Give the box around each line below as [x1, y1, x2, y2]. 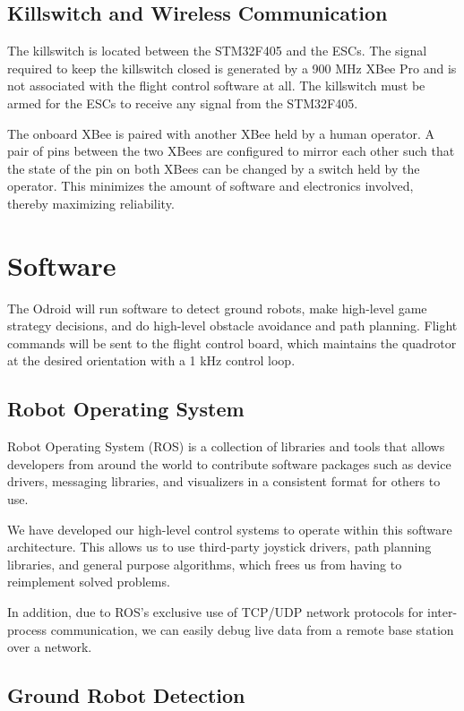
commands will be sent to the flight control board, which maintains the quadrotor [7, 333, 457, 352]
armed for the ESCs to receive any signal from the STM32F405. [7, 93, 358, 112]
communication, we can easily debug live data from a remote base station [50, 620, 454, 638]
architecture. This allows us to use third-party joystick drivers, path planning [7, 537, 432, 556]
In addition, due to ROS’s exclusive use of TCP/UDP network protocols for [7, 603, 424, 621]
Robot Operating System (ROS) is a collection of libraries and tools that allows [7, 437, 445, 456]
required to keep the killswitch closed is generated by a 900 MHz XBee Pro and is [7, 58, 457, 77]
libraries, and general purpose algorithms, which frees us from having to [7, 554, 402, 573]
